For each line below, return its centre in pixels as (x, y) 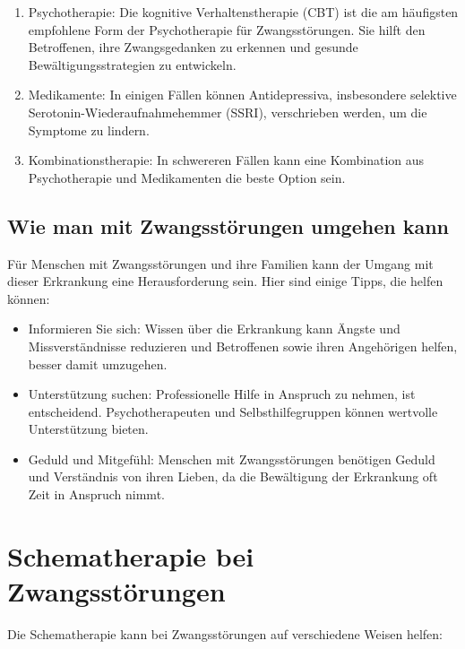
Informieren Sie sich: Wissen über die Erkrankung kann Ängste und (214, 329)
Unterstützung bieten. (88, 429)
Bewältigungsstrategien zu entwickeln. (132, 64)
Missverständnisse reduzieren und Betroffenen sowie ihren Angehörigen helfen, (243, 346)
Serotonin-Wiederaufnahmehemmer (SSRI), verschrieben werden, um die (228, 112)
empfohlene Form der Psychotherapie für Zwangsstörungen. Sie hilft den (227, 29)
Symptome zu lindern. (89, 130)
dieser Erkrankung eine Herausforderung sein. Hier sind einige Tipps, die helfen (225, 281)
